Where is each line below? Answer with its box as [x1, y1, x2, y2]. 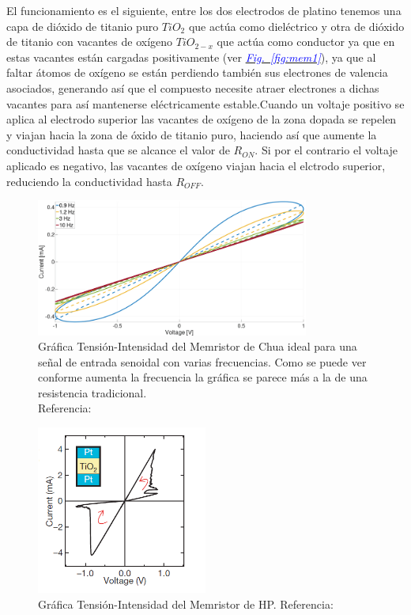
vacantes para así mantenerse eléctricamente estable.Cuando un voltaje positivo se [6, 95, 405, 112]
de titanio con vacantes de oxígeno [6, 33, 173, 50]
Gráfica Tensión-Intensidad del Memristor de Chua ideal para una [38, 338, 357, 355]
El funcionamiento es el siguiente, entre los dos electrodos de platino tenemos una [6, 2, 402, 18]
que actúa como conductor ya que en [217, 33, 395, 50]
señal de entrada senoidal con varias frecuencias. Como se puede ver [38, 353, 367, 370]
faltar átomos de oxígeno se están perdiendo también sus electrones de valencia [6, 64, 388, 81]
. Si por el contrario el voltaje [255, 142, 398, 158]
